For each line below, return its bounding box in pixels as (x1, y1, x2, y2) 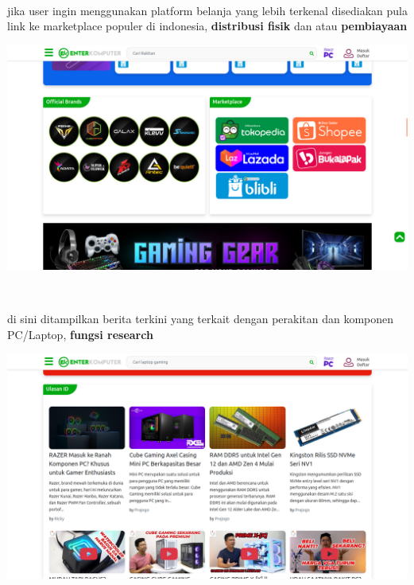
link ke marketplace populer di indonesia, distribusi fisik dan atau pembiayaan (7, 18, 408, 34)
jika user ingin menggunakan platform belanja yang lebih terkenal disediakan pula (7, 2, 408, 18)
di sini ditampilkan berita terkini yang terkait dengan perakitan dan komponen (7, 310, 394, 327)
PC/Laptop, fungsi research (7, 326, 153, 343)
